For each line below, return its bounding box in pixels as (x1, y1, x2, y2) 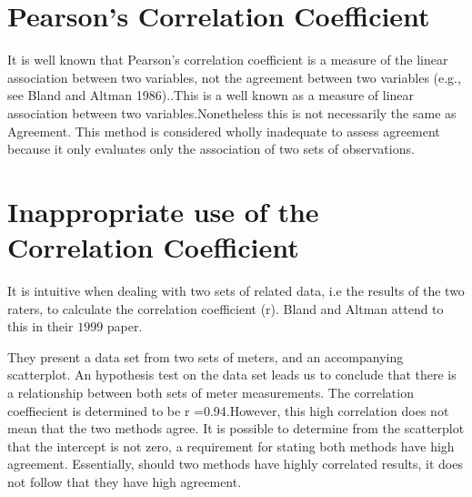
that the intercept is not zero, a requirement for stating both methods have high (7, 436, 455, 455)
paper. (106, 317, 143, 336)
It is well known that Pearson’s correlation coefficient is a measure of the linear (7, 50, 448, 69)
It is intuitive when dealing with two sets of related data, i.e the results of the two (7, 281, 465, 299)
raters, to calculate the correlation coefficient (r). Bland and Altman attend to (7, 299, 444, 318)
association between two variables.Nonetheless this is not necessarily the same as (7, 103, 457, 122)
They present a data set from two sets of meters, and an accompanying (7, 347, 404, 366)
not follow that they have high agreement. (7, 472, 242, 491)
